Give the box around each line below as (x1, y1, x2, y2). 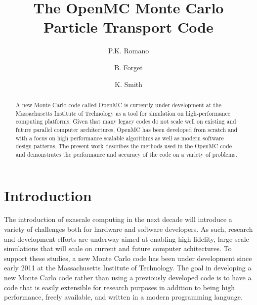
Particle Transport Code (43, 17, 214, 37)
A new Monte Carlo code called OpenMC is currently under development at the (15, 100, 221, 109)
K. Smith (114, 79, 142, 89)
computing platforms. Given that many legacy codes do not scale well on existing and (15, 117, 236, 126)
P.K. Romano (108, 45, 149, 56)
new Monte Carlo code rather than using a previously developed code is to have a (4, 272, 252, 282)
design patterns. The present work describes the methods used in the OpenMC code (15, 142, 232, 150)
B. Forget (114, 62, 143, 72)
